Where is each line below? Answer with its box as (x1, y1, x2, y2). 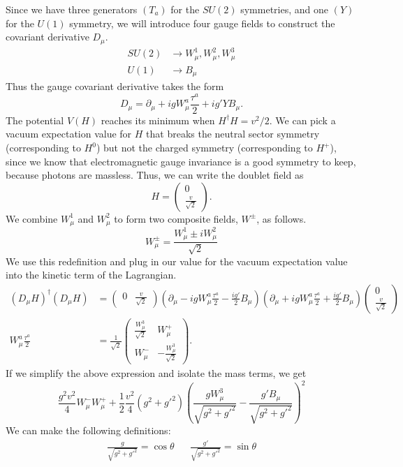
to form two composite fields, (114, 211, 238, 225)
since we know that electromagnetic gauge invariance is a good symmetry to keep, (6, 154, 356, 168)
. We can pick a (269, 112, 336, 127)
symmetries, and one (240, 2, 328, 16)
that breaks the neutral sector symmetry (146, 126, 320, 141)
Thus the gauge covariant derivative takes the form (6, 79, 224, 94)
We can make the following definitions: (6, 423, 171, 438)
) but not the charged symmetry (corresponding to (96, 140, 313, 155)
